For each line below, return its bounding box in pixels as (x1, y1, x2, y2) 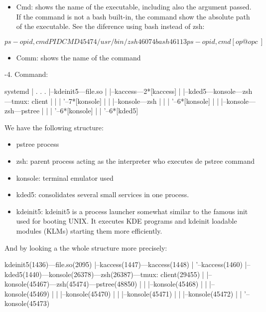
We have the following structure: (4, 122, 104, 132)
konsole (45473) (4, 298, 50, 309)
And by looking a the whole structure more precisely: (4, 242, 167, 253)
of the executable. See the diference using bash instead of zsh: (16, 21, 205, 31)
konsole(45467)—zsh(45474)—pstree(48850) (4, 279, 137, 289)
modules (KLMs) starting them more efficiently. (16, 225, 162, 236)
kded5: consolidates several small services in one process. (16, 189, 189, 200)
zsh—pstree (4, 105, 40, 116)
